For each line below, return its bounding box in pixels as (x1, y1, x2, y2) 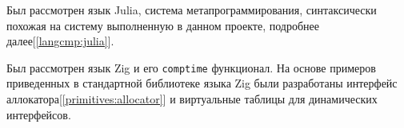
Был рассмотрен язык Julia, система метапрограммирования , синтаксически (6, 2, 377, 17)
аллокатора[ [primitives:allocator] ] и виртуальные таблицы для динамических (6, 91, 378, 107)
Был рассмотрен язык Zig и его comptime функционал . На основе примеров (6, 59, 376, 76)
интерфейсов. (6, 106, 71, 122)
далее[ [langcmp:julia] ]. (6, 33, 114, 49)
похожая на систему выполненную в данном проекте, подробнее (6, 17, 319, 33)
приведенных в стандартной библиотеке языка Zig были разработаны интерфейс (6, 75, 398, 91)
